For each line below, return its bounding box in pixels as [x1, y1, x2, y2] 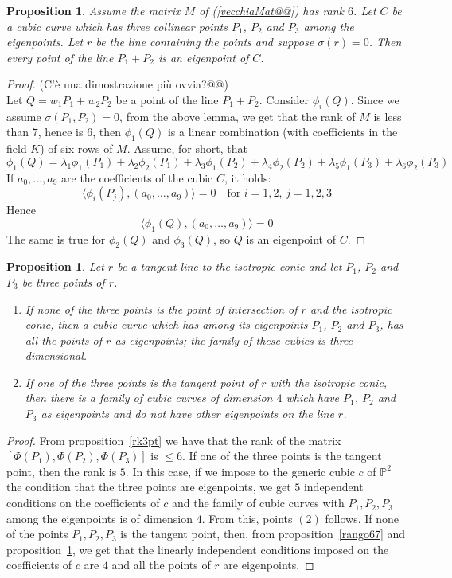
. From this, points [201, 510, 293, 526]
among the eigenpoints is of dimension [6, 510, 193, 526]
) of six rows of [40, 140, 113, 157]
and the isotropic [310, 300, 392, 317]
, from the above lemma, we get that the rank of [119, 107, 356, 124]
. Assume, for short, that [127, 140, 247, 157]
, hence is [37, 123, 84, 140]
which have [286, 389, 340, 406]
